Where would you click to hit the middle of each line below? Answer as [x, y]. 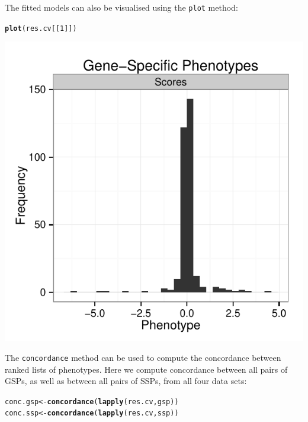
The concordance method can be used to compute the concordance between [143, 357]
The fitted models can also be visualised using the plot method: [121, 7]
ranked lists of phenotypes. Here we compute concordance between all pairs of [146, 369]
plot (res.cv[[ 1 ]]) [41, 28]
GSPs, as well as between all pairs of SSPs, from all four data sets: [126, 381]
